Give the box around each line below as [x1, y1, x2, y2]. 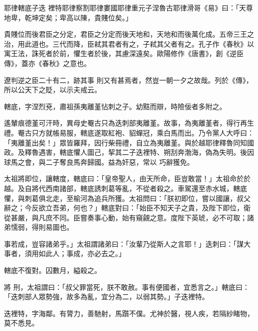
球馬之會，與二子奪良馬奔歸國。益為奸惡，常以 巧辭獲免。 [4, 156, 194, 167]
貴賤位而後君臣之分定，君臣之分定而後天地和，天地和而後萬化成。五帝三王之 [4, 29, 254, 39]
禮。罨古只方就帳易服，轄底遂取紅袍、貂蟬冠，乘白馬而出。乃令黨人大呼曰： [4, 127, 254, 137]
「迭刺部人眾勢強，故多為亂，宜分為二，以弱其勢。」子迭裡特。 [4, 291, 209, 302]
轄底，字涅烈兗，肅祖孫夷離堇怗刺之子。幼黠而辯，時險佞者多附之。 [4, 101, 226, 111]
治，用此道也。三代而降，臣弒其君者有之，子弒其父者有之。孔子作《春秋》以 [4, 38, 254, 49]
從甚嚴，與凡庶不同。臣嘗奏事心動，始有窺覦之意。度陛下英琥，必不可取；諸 [4, 212, 254, 222]
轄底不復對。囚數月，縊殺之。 [4, 265, 101, 275]
